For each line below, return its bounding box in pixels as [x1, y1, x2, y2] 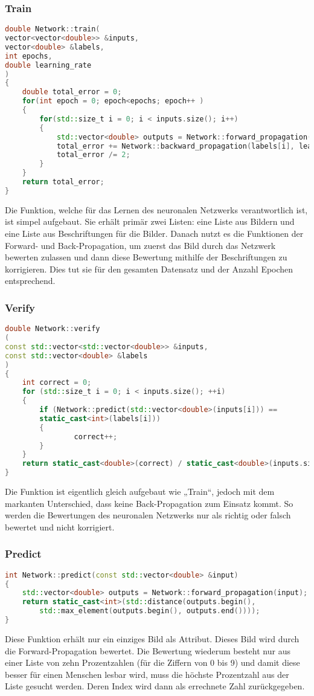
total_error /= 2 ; [56, 150, 130, 159]
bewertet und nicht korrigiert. [5, 520, 115, 533]
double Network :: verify [5, 324, 100, 333]
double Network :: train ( [5, 25, 100, 34]
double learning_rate [5, 60, 92, 69]
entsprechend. [5, 274, 56, 287]
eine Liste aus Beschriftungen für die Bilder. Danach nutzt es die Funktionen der [5, 227, 304, 240]
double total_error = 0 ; [22, 88, 122, 97]
